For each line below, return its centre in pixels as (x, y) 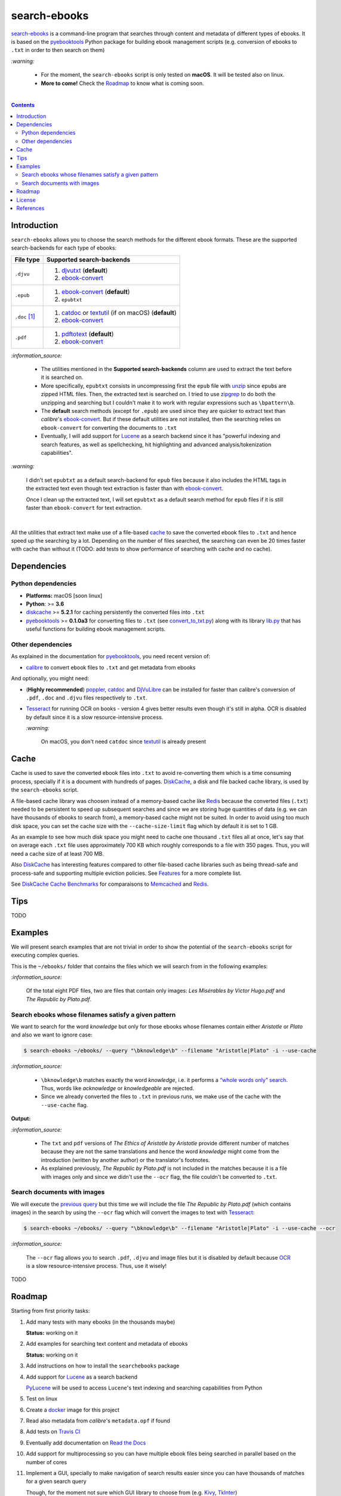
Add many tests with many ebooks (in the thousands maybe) (101, 1322)
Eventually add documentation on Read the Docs (86, 1443)
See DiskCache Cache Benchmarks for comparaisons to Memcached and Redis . (110, 884)
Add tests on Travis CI (53, 1432)
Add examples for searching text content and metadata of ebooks (107, 1344)
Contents (23, 105)
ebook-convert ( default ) (96, 291)
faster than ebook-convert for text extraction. (84, 507)
